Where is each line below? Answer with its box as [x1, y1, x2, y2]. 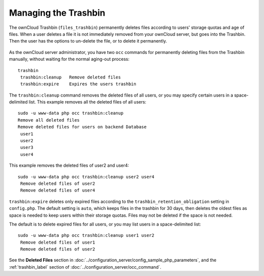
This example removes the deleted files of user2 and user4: [9, 162, 130, 169]
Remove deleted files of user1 [20, 239, 95, 245]
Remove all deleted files [18, 117, 80, 123]
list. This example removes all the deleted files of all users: [28, 99, 147, 105]
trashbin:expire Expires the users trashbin [20, 81, 136, 87]
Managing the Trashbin [9, 7, 106, 18]
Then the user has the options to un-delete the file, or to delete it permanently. [9, 38, 167, 44]
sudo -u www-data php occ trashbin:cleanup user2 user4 [18, 174, 154, 179]
